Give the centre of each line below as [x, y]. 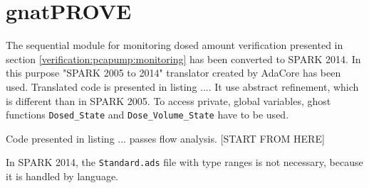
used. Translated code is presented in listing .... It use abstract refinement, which [182, 86]
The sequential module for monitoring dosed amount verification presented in [175, 45]
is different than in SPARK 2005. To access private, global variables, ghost [168, 100]
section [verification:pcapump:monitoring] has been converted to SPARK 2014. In [183, 59]
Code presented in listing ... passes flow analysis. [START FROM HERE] [165, 138]
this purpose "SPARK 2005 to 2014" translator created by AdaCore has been [173, 73]
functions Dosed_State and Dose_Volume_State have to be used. [147, 115]
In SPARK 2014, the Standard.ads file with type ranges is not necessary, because [184, 162]
